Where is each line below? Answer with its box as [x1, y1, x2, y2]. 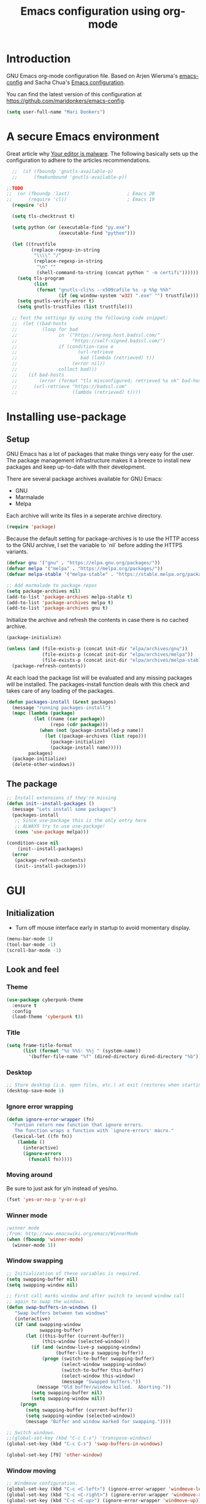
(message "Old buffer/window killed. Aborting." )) [36, 1384, 172, 1391]
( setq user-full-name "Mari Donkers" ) [6, 109, 105, 115]
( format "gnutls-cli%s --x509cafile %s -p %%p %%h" [36, 286, 172, 293]
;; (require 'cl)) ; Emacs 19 [6, 196, 155, 203]
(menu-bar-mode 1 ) [6, 936, 53, 942]
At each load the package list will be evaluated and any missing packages [6, 673, 193, 681]
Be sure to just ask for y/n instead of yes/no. [6, 1184, 118, 1192]
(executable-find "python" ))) [58, 230, 136, 236]
